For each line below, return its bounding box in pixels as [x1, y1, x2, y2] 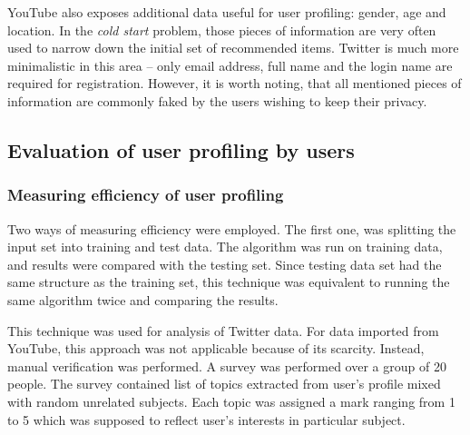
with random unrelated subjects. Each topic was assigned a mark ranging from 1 [7, 391, 455, 410]
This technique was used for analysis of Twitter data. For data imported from [7, 321, 439, 340]
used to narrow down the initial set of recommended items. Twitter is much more [7, 38, 459, 57]
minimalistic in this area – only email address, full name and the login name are [7, 55, 453, 74]
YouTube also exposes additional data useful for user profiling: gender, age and [7, 3, 446, 21]
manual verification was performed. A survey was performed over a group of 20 [7, 356, 446, 375]
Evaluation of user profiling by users [7, 135, 355, 163]
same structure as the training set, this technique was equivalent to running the [7, 272, 450, 292]
